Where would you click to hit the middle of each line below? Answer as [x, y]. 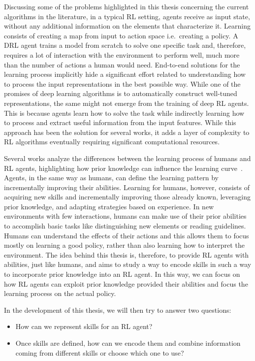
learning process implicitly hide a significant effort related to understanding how [125, 74]
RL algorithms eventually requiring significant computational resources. [112, 142]
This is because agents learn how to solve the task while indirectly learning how [124, 113]
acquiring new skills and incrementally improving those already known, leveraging [127, 197]
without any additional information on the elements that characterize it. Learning [127, 26]
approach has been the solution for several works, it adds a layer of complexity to [127, 132]
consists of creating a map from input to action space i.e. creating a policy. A [121, 35]
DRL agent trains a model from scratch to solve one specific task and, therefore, [125, 45]
